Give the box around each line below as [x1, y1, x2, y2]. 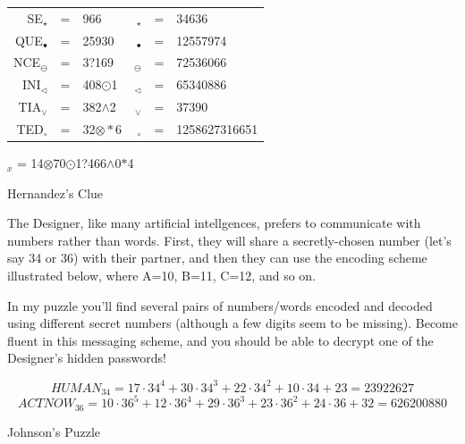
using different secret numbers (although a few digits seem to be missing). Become [7, 314, 458, 332]
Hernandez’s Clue [7, 183, 104, 202]
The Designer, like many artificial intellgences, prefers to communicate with [7, 214, 421, 232]
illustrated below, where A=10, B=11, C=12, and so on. [7, 266, 316, 285]
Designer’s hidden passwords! [7, 348, 166, 367]
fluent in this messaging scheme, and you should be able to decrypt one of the [7, 331, 434, 349]
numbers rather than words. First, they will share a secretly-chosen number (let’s [7, 230, 452, 249]
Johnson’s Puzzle [7, 422, 100, 440]
